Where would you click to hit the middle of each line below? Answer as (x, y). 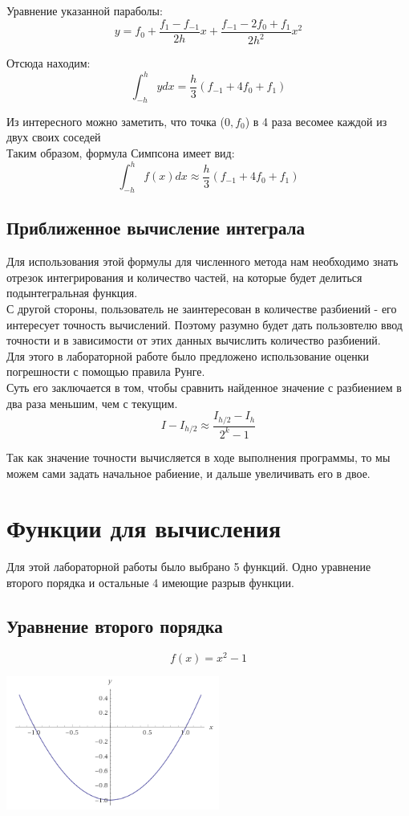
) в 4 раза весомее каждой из (316, 121)
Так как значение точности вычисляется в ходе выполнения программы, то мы (198, 457)
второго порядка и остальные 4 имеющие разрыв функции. (150, 582)
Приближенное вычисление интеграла (156, 228)
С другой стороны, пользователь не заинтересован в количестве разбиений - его (202, 308)
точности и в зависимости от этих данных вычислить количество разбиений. (194, 340)
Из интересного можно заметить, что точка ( (115, 121)
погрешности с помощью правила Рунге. (106, 371)
